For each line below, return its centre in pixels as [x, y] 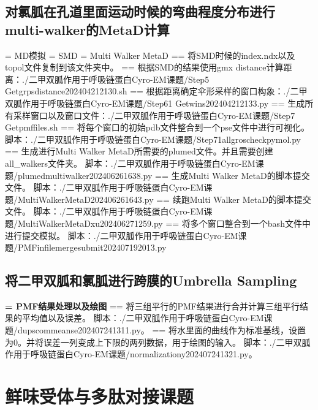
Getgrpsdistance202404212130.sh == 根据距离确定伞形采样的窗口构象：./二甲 [156, 91]
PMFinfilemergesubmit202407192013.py [92, 247]
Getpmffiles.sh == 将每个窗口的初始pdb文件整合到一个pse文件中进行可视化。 [157, 127]
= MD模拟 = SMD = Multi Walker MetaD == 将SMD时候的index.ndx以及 [150, 55]
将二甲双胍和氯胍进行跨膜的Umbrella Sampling [151, 280]
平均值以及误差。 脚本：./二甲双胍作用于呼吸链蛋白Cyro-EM [143, 318]
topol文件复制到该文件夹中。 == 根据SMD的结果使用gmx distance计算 [144, 67]
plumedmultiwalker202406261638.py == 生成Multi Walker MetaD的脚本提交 [164, 175]
